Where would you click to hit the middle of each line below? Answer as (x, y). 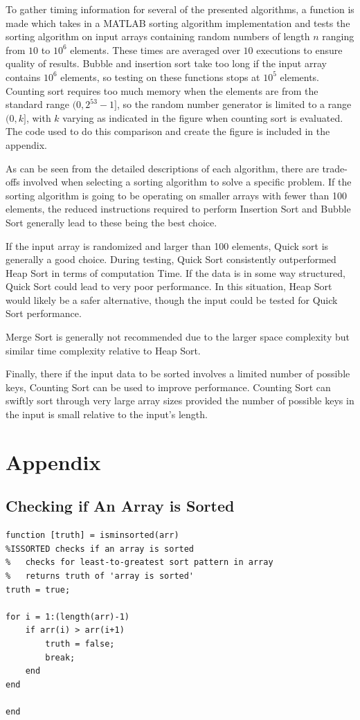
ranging (338, 36)
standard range (37, 104)
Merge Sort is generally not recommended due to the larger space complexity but (178, 337)
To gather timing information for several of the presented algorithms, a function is (180, 9)
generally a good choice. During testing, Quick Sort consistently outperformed (171, 259)
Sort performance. (44, 313)
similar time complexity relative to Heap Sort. (103, 350)
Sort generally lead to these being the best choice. (111, 222)
